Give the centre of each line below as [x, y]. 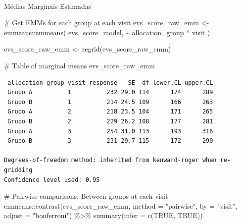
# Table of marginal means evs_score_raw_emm [79, 65]
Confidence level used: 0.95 [52, 180]
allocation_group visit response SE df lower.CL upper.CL [110, 83]
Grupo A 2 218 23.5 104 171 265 [110, 112]
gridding [18, 170]
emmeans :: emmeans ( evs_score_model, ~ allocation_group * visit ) [107, 32]
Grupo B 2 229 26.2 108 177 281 [110, 121]
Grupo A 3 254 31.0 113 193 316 [110, 131]
